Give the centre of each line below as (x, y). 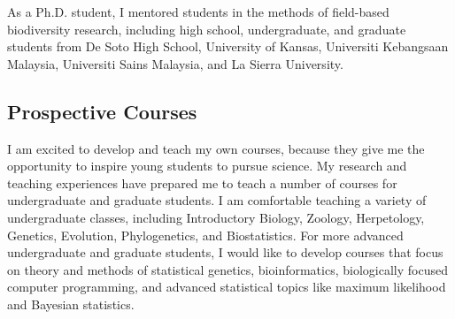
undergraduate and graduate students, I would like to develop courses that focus (225, 252)
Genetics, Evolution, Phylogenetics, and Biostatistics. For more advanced (205, 235)
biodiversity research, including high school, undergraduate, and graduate (207, 29)
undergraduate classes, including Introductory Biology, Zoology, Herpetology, (216, 217)
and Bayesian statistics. (71, 304)
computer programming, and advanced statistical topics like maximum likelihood (227, 287)
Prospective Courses (102, 111)
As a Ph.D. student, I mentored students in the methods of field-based (198, 11)
